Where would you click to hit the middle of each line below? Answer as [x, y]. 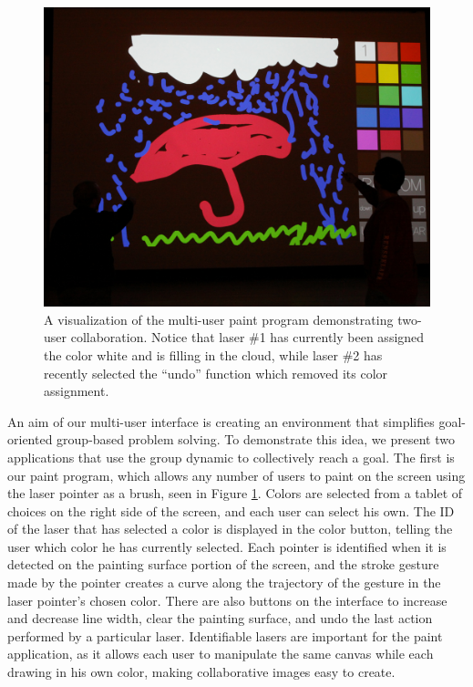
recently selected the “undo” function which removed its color [216, 373]
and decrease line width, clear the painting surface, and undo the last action [220, 618]
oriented [30, 439]
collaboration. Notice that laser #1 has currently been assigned [247, 337]
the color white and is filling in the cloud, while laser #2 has [213, 354]
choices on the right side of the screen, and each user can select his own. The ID [231, 510]
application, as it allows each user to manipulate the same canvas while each [221, 654]
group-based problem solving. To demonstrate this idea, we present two [256, 439]
